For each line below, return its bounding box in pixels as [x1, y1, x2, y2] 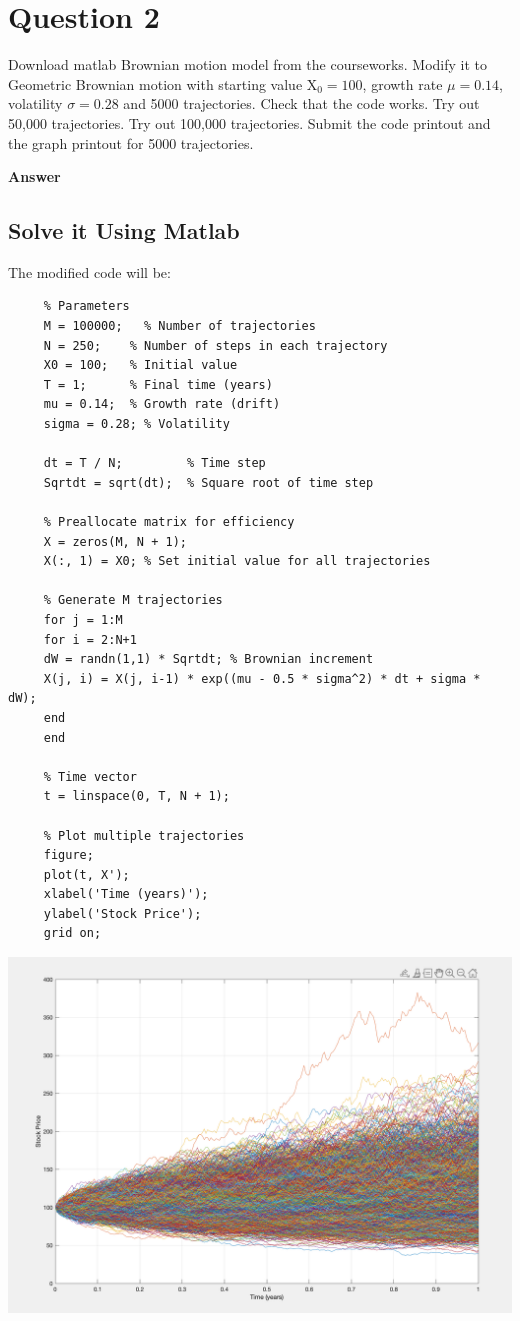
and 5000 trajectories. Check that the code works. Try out [123, 93, 480, 114]
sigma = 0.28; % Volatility [43, 417, 230, 432]
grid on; [43, 926, 102, 941]
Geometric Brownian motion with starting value [8, 73, 303, 94]
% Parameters [43, 299, 130, 314]
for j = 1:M [43, 612, 123, 627]
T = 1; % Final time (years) [43, 377, 273, 392]
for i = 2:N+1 [43, 632, 137, 647]
